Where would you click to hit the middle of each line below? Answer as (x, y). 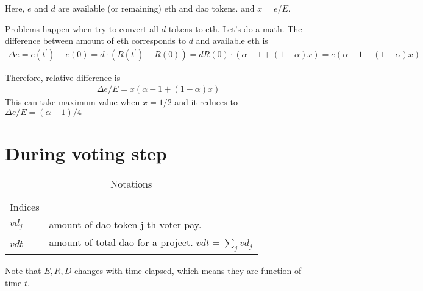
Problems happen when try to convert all (82, 28)
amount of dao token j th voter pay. (125, 225)
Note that (23, 271)
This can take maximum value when (73, 102)
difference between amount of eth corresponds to (95, 40)
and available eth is (232, 40)
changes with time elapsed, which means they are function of (188, 271)
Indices (25, 207)
